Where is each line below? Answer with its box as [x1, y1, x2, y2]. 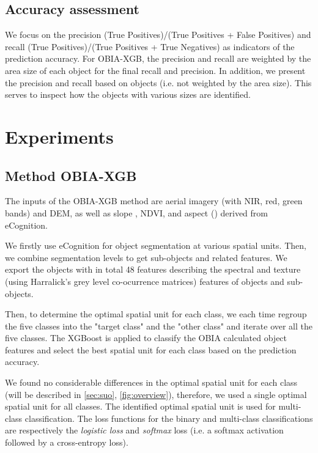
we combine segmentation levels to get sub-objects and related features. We [5, 251, 287, 263]
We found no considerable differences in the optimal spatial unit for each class [5, 376, 298, 389]
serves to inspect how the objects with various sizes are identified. [5, 88, 251, 101]
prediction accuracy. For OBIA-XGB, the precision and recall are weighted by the [5, 52, 311, 65]
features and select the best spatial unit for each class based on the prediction [5, 343, 297, 356]
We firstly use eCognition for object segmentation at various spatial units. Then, [5, 239, 306, 252]
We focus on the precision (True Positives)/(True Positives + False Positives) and [5, 28, 311, 41]
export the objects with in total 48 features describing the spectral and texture [5, 263, 301, 276]
